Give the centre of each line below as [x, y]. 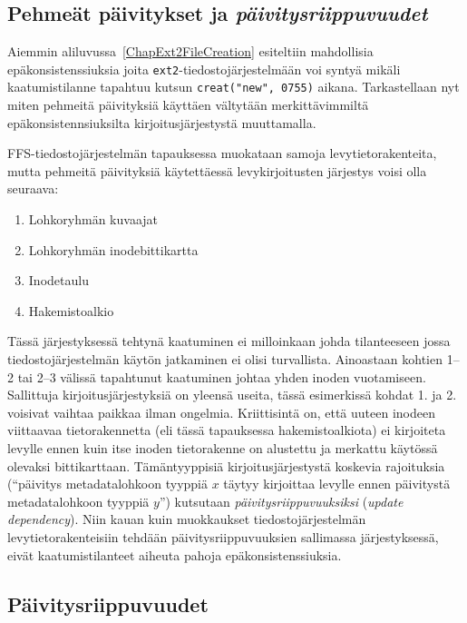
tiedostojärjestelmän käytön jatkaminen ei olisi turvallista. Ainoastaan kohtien [225, 359]
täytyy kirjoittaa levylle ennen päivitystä [337, 484]
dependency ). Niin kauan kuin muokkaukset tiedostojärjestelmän [187, 519]
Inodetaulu [58, 280]
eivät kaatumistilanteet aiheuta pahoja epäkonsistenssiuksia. [175, 554]
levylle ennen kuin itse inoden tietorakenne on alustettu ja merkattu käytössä [223, 448]
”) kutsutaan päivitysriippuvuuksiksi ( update [281, 501]
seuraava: [33, 188]
